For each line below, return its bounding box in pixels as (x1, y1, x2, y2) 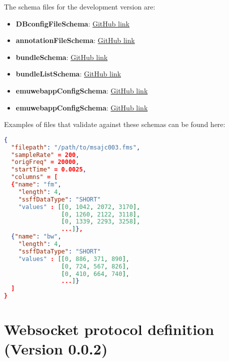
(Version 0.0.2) (4, 338, 108, 359)
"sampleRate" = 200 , (11, 151, 79, 158)
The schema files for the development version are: (4, 1, 155, 11)
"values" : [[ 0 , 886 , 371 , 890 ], (18, 255, 129, 262)
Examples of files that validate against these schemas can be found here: (4, 119, 225, 129)
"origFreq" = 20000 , (11, 158, 79, 166)
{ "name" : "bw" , (11, 233, 61, 240)
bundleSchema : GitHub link (15, 51, 108, 62)
